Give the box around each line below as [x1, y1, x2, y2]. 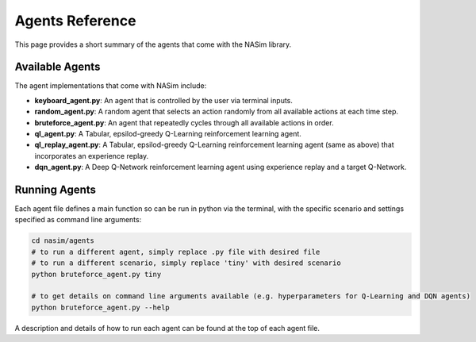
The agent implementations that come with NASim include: [14, 81, 207, 90]
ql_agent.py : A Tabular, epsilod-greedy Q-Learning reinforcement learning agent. [34, 129, 301, 139]
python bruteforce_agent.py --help [31, 302, 170, 312]
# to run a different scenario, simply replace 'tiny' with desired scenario [31, 259, 341, 267]
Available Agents [14, 60, 101, 74]
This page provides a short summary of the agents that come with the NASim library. [14, 40, 292, 49]
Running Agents [14, 183, 97, 196]
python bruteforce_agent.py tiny [31, 270, 162, 279]
